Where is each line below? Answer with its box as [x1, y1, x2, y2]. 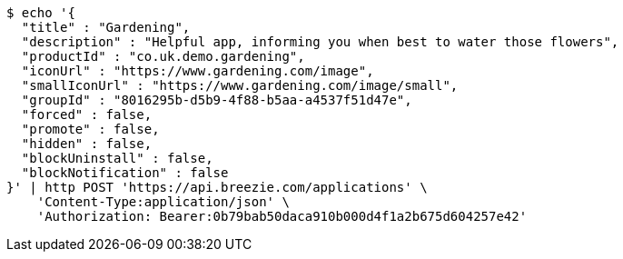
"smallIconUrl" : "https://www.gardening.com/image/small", [21, 78, 459, 93]
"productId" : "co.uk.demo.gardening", [21, 49, 305, 64]
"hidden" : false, [21, 136, 153, 151]
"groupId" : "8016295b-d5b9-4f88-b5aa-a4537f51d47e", [21, 93, 412, 107]
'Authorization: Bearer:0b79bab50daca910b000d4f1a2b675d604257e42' [36, 209, 528, 224]
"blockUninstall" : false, [21, 151, 213, 165]
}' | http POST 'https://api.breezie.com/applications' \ [6, 180, 428, 194]
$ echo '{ [6, 5, 75, 20]
